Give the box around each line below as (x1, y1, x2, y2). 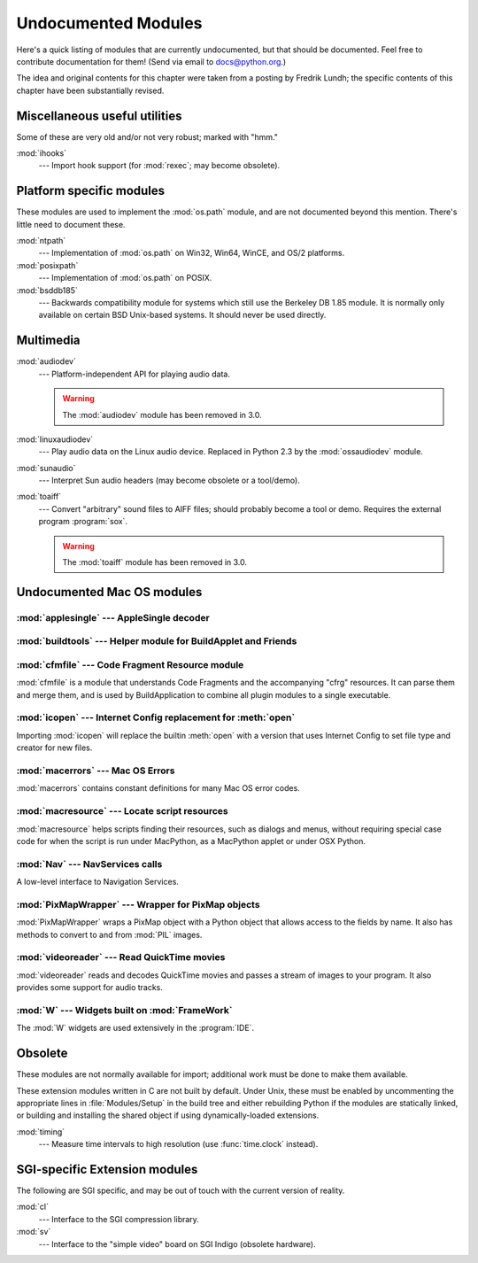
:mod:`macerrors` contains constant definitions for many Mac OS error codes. (16, 783, 300, 794)
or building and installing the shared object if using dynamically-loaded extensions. (16, 1110, 320, 1120)
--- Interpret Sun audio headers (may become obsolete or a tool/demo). (38, 475, 300, 486)
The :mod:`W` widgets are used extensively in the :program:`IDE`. (16, 1023, 255, 1034)
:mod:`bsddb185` (16, 284, 79, 296)
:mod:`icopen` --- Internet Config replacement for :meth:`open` (16, 711, 296, 724)
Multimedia (16, 333, 81, 348)
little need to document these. (16, 219, 126, 229)
